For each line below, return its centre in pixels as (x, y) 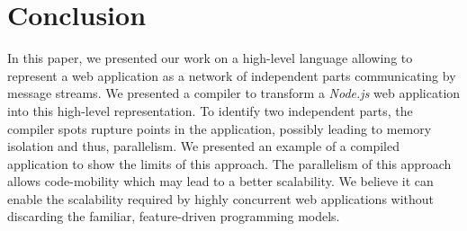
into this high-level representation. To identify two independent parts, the (210, 110)
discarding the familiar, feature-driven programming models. (174, 216)
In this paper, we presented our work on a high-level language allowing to (210, 58)
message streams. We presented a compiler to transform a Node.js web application (234, 93)
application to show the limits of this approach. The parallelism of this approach (229, 163)
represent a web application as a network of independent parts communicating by (232, 75)
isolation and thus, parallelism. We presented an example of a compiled (203, 146)
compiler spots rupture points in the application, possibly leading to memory (220, 128)
